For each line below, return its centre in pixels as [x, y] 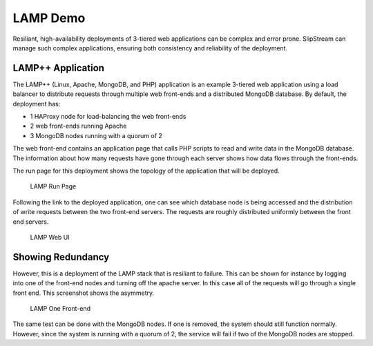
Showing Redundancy [61, 257]
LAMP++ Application [59, 68]
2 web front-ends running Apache [78, 126]
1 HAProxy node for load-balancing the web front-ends [108, 117]
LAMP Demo [49, 18]
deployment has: [37, 104]
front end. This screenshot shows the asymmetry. [84, 293]
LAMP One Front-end [60, 308]
